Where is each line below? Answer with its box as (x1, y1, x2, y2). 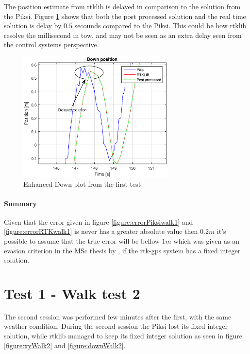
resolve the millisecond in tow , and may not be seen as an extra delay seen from (4, 30, 242, 40)
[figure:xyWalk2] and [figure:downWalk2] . (4, 340, 126, 350)
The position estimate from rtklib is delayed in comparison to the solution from (4, 1, 241, 11)
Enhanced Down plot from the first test (23, 179, 141, 189)
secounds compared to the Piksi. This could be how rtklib (74, 20, 247, 31)
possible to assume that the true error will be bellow (4, 235, 160, 246)
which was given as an (173, 235, 239, 246)
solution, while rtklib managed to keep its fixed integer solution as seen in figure (4, 331, 242, 341)
